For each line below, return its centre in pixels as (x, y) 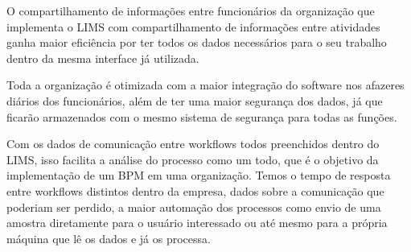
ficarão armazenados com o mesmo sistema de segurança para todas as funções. (202, 116)
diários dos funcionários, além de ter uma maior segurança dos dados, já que (195, 100)
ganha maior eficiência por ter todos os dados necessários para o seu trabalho (197, 42)
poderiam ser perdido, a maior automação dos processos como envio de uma (194, 207)
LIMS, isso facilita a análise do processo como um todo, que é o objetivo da (193, 159)
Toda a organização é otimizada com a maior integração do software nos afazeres (205, 85)
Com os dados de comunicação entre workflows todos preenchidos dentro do (193, 144)
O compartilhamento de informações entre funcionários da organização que (191, 10)
